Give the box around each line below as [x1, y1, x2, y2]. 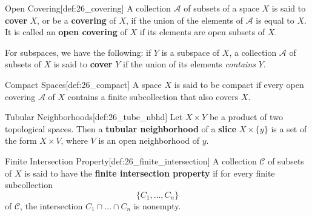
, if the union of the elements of [126, 13, 243, 26]
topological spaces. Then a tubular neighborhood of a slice [5, 122, 237, 135]
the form [5, 134, 37, 147]
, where [61, 134, 88, 147]
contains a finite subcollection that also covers [67, 90, 239, 103]
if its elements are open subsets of [139, 25, 265, 38]
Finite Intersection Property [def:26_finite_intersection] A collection [5, 154, 257, 167]
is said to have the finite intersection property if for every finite [24, 166, 275, 179]
